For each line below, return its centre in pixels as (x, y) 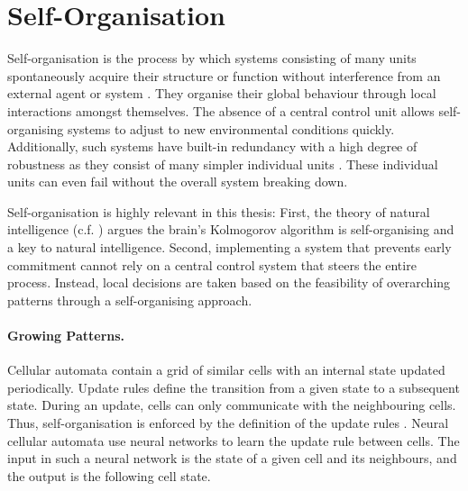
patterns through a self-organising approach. (130, 300)
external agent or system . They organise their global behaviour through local (222, 93)
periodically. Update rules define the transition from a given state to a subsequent (234, 387)
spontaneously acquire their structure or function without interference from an (224, 75)
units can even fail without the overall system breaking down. (178, 182)
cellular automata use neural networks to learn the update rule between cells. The (234, 440)
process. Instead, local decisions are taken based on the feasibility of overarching (229, 282)
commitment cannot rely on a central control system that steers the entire (212, 264)
